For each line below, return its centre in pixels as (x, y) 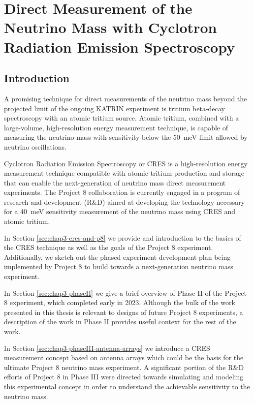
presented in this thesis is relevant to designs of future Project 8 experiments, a (124, 312)
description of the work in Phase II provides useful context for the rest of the (120, 322)
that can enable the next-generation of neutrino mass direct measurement (115, 182)
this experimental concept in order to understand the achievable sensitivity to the (127, 386)
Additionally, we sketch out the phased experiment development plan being (117, 257)
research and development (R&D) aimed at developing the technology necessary (125, 201)
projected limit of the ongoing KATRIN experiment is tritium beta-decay (114, 108)
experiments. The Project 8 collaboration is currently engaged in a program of (122, 192)
